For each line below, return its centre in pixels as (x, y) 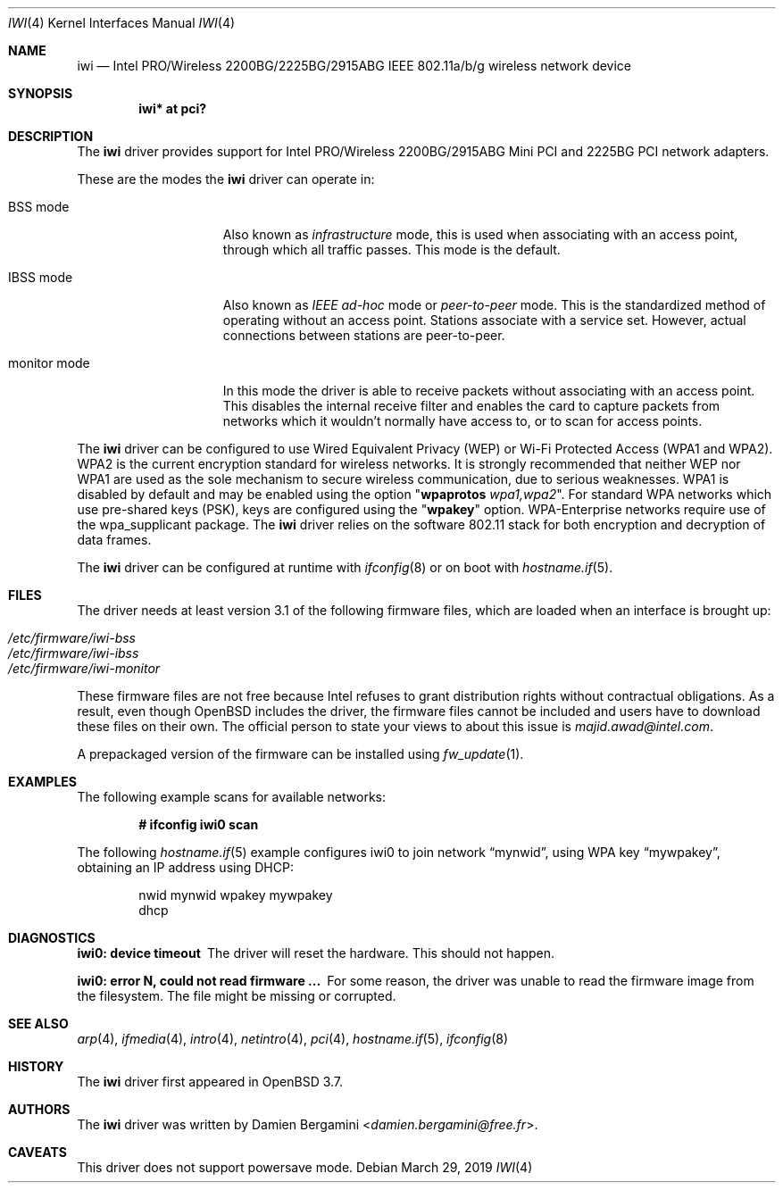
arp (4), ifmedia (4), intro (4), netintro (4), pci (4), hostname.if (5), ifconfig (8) (293, 1039)
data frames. (114, 540)
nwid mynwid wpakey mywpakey (236, 895)
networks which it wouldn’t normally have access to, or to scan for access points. (462, 421)
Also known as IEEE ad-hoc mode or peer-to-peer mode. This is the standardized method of (494, 305)
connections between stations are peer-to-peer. (364, 335)
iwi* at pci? (173, 108)
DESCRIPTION (51, 136)
